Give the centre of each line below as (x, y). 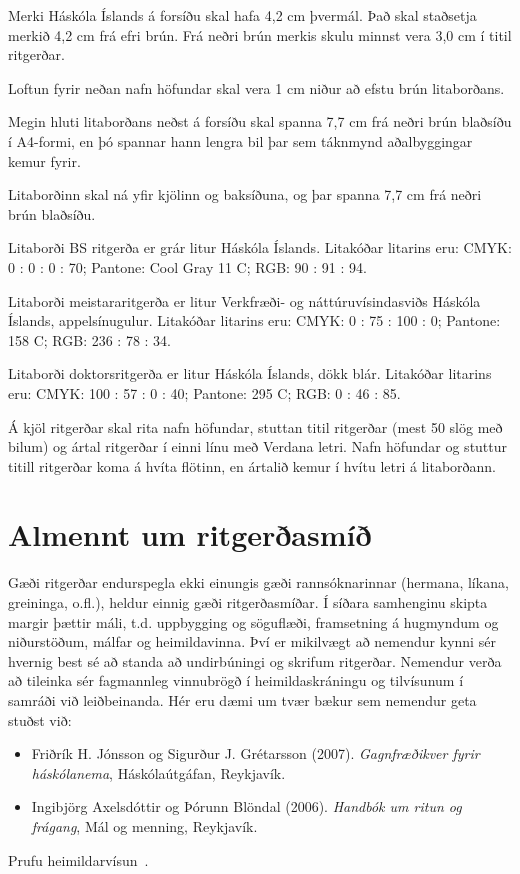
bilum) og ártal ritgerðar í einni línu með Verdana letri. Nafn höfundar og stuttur (258, 446)
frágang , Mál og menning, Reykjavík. (144, 825)
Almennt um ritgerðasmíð (190, 534)
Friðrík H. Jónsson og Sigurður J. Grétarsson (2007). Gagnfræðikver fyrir (255, 753)
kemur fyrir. (44, 160)
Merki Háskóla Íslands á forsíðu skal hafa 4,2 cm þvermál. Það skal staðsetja (242, 15)
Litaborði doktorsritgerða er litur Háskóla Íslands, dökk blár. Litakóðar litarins (250, 373)
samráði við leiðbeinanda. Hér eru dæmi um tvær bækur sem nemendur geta (242, 699)
